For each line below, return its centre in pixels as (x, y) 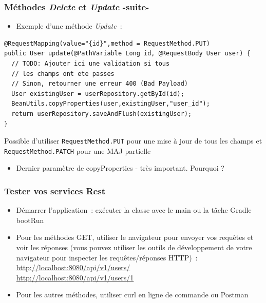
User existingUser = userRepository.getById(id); (98, 94)
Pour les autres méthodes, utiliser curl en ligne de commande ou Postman (132, 295)
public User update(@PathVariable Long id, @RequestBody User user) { (127, 54)
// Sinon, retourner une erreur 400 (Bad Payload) (100, 84)
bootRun (30, 220)
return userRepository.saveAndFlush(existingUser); (102, 114)
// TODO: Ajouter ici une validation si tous (91, 64)
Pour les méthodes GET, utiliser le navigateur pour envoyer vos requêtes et (135, 237)
